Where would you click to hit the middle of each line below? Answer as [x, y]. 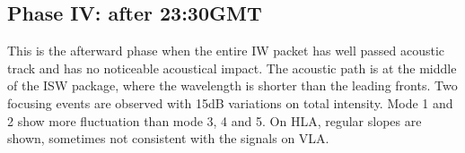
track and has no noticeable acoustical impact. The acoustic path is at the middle [232, 68]
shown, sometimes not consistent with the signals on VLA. [168, 138]
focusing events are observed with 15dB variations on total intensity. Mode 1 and [230, 102]
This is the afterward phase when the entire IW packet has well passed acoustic [226, 51]
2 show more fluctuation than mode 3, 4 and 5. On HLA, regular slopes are [215, 120]
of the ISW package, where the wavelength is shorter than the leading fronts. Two [232, 85]
